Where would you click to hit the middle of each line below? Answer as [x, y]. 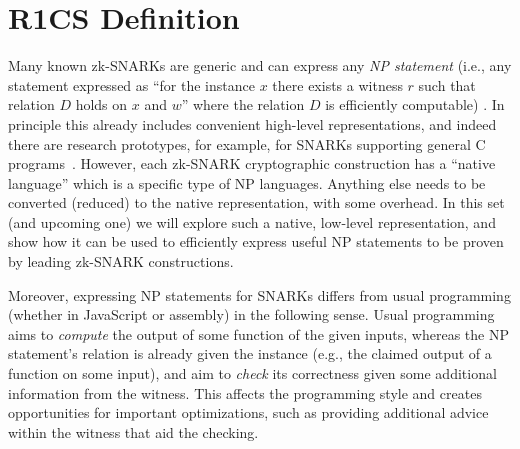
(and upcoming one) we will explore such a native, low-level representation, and [252, 221]
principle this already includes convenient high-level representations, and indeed [252, 123]
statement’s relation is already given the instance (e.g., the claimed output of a [250, 353]
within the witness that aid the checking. [133, 431]
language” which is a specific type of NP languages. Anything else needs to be [247, 182]
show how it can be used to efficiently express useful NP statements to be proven [256, 241]
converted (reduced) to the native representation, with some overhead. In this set [256, 202]
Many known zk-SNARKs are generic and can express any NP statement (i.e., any [260, 65]
